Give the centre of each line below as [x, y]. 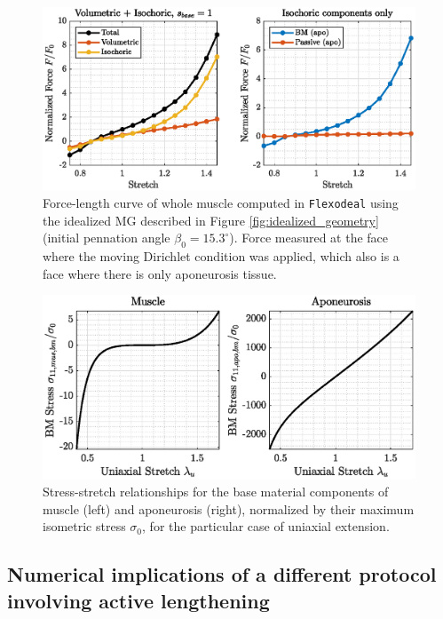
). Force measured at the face [309, 238]
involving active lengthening [138, 600]
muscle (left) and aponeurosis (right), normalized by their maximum [229, 508]
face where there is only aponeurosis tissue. [160, 273]
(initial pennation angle [107, 238]
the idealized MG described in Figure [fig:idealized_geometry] [211, 220]
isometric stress [84, 526]
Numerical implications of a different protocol [222, 574]
